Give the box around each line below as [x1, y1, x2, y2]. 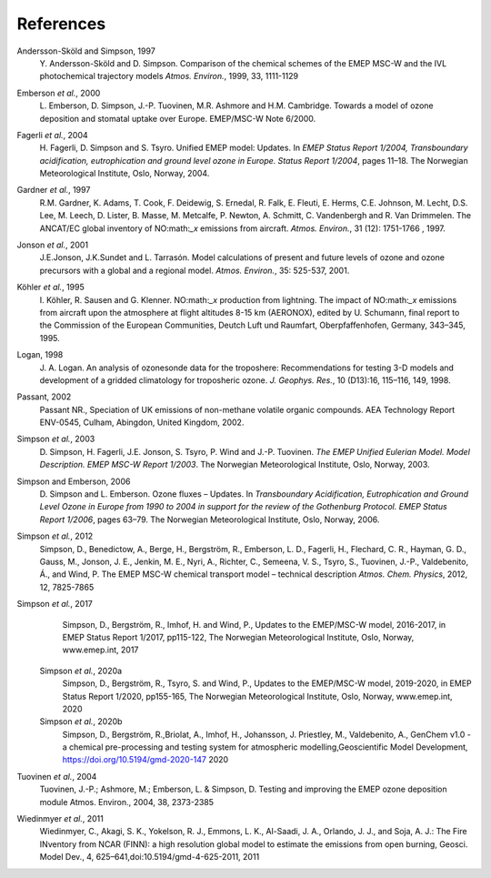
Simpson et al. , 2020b [39, 716, 123, 727]
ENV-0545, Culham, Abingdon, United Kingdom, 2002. [39, 417, 245, 428]
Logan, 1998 [16, 349, 64, 360]
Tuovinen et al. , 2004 [16, 771, 97, 782]
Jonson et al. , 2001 [16, 239, 89, 250]
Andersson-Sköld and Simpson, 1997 [16, 45, 156, 56]
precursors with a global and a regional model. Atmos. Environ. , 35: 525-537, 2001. [39, 265, 350, 276]
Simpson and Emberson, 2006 [16, 476, 131, 487]
